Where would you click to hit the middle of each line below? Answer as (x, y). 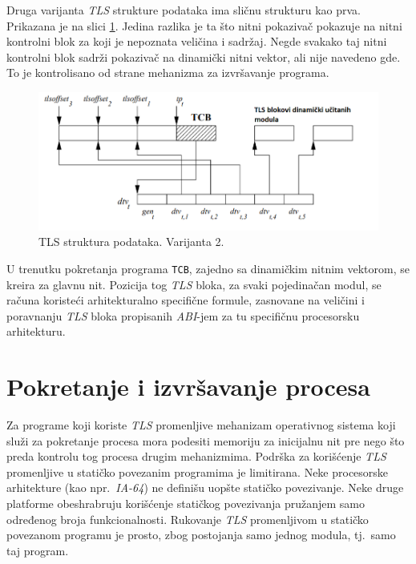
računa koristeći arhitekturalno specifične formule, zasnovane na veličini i (186, 300)
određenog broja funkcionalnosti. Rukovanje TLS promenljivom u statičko (188, 519)
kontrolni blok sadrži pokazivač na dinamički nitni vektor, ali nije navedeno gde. (204, 56)
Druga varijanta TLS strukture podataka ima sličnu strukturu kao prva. (184, 10)
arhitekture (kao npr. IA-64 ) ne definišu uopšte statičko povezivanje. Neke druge (205, 487)
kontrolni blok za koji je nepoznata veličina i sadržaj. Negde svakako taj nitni (197, 41)
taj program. (38, 550)
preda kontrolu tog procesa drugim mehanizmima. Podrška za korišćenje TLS (196, 456)
